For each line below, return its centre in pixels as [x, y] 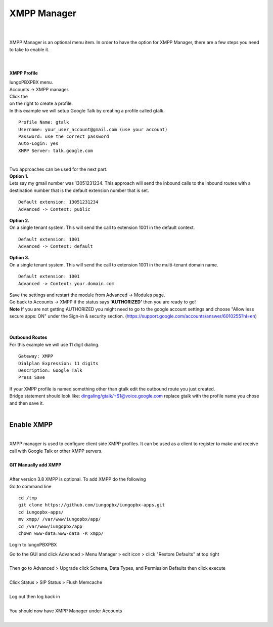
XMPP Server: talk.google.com [56, 150]
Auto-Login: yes [38, 144]
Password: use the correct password [64, 136]
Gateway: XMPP [36, 356]
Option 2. [19, 220]
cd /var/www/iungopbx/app [51, 526]
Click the [18, 97]
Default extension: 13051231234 [58, 202]
